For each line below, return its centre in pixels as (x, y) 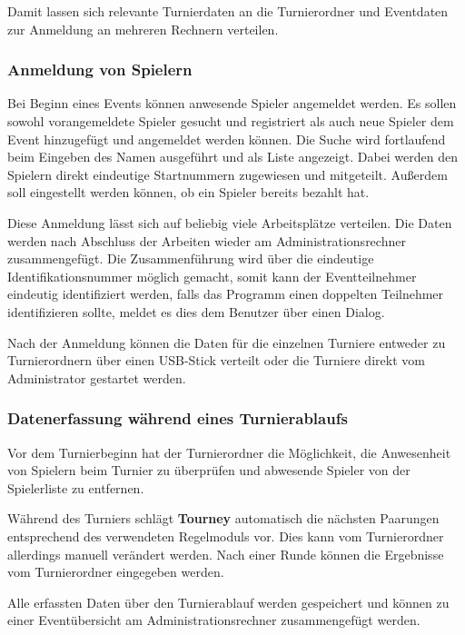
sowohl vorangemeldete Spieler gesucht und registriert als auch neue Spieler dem (231, 121)
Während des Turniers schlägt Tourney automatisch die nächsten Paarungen (223, 518)
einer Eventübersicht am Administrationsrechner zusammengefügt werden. (214, 620)
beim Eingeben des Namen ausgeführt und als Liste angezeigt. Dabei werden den (233, 157)
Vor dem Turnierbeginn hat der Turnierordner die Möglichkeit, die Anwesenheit (229, 452)
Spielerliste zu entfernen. (76, 487)
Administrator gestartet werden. (97, 377)
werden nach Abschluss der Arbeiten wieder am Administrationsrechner (207, 240)
